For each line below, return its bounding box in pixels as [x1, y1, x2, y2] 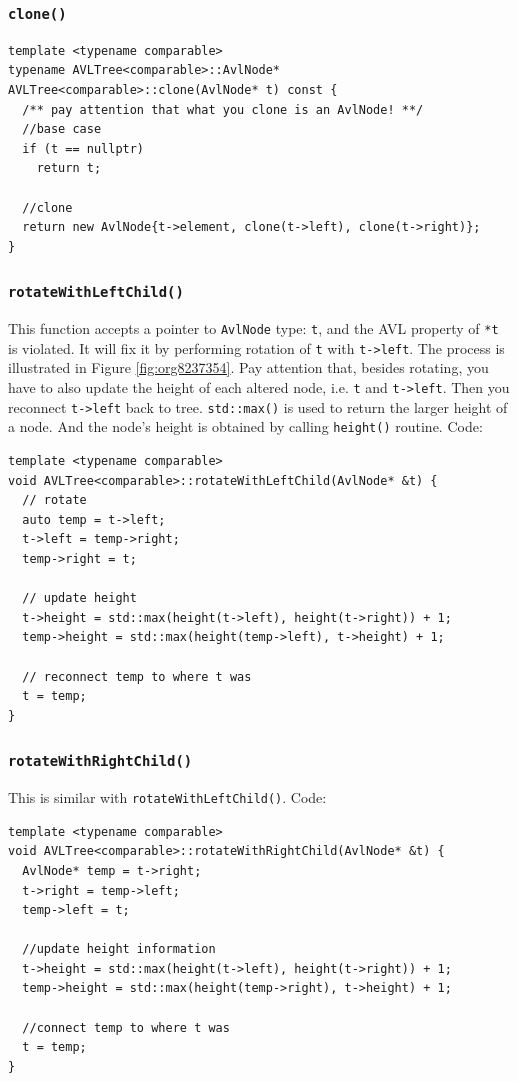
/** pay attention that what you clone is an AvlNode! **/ [22, 102, 424, 117]
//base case [22, 122, 102, 137]
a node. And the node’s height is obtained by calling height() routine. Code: [8, 416, 483, 437]
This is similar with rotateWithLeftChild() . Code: [8, 787, 327, 808]
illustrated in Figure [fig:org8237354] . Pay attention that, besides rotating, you [8, 357, 489, 378]
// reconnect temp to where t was [22, 669, 252, 684]
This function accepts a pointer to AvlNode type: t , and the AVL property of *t [8, 318, 499, 339]
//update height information [22, 942, 216, 957]
